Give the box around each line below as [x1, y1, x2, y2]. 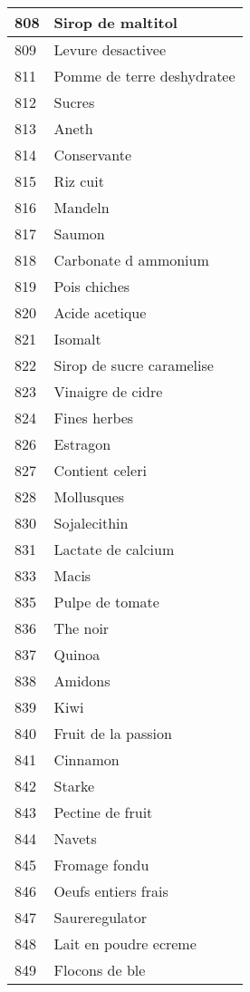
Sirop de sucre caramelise [53, 355, 214, 375]
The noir [53, 618, 110, 638]
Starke [53, 775, 95, 796]
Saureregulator [53, 907, 147, 928]
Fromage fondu [53, 854, 149, 875]
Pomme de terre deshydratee [53, 65, 236, 86]
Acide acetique [53, 302, 147, 323]
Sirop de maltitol [53, 12, 178, 33]
